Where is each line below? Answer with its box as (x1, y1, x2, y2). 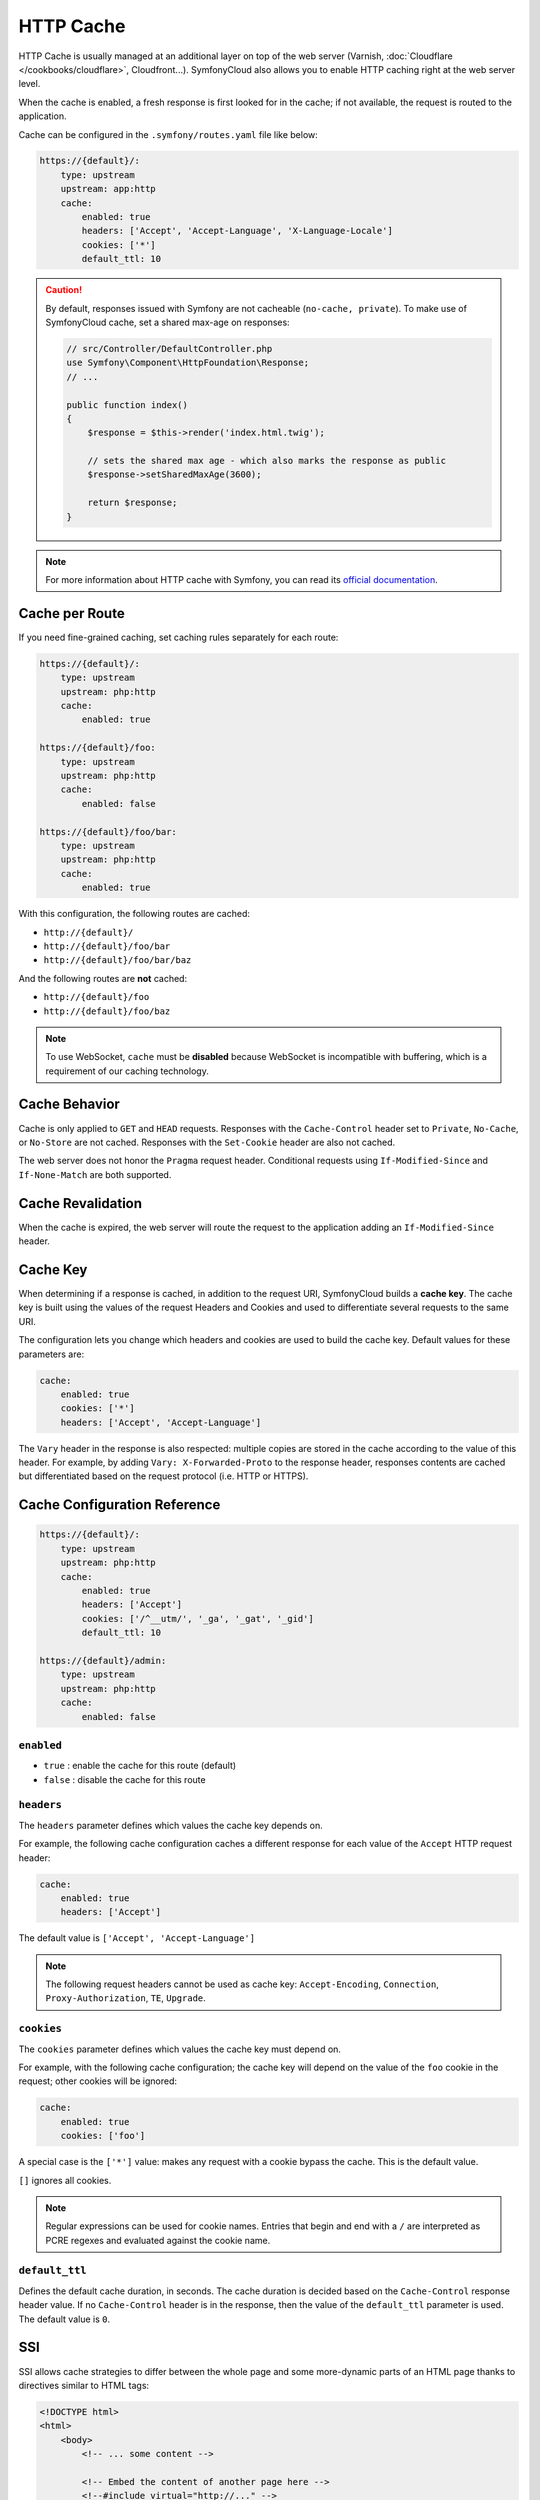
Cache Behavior (18, 1096, 120, 1113)
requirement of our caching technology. (45, 1065, 209, 1077)
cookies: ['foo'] (60, 2130, 146, 2142)
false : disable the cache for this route (43, 1773, 206, 1785)
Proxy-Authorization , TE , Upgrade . (45, 1992, 207, 2004)
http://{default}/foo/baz (43, 1005, 171, 1017)
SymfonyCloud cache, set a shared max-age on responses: (45, 316, 290, 328)
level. (18, 78, 41, 90)
